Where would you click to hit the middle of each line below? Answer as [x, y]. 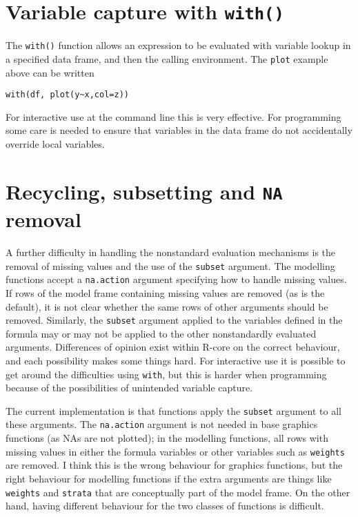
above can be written [50, 72]
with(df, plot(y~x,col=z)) [67, 95]
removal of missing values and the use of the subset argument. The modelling [170, 265]
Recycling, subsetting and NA [144, 191]
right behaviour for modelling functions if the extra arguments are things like [169, 478]
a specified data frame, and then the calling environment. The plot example [167, 58]
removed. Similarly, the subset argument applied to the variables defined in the [174, 320]
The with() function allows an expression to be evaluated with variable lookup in [178, 45]
